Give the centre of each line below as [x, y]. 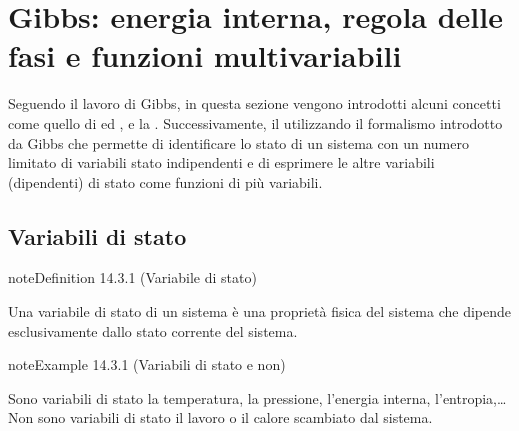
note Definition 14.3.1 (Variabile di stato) [132, 277]
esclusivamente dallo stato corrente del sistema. [153, 330]
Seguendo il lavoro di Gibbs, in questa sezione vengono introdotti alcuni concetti [254, 103]
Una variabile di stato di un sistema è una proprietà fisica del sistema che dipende [260, 311]
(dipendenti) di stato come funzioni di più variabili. [165, 181]
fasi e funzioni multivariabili [205, 55]
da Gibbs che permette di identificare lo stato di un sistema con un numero [238, 142]
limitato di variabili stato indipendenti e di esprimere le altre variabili [221, 162]
